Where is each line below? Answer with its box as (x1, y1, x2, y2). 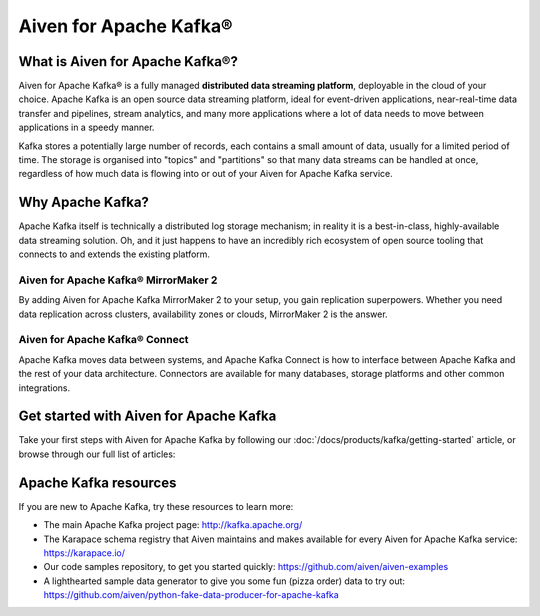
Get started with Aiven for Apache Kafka (18, 408, 277, 425)
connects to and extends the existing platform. (18, 248, 210, 260)
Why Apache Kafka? (18, 194, 150, 211)
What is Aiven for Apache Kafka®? (18, 53, 239, 70)
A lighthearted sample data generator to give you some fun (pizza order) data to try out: (43, 575, 405, 587)
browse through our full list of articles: (18, 448, 176, 460)
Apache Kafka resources (18, 474, 177, 491)
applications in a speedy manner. (18, 121, 155, 134)
